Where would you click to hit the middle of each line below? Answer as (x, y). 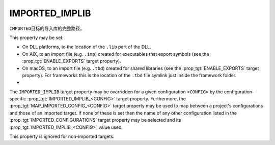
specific (18, 99)
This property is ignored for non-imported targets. (62, 136)
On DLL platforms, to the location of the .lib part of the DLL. (87, 47)
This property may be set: (36, 38)
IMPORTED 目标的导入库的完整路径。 (47, 28)
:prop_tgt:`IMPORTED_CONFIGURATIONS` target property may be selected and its (95, 120)
